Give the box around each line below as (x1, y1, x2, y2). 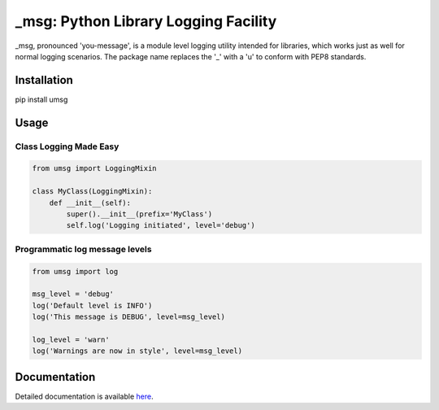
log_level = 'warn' (32, 334, 110, 344)
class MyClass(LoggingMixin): (32, 187, 153, 196)
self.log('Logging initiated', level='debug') (66, 220, 255, 230)
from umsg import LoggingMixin (32, 164, 158, 173)
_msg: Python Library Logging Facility (15, 12, 277, 30)
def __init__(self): (49, 198, 132, 207)
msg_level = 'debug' (32, 290, 114, 299)
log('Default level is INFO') (32, 301, 153, 310)
